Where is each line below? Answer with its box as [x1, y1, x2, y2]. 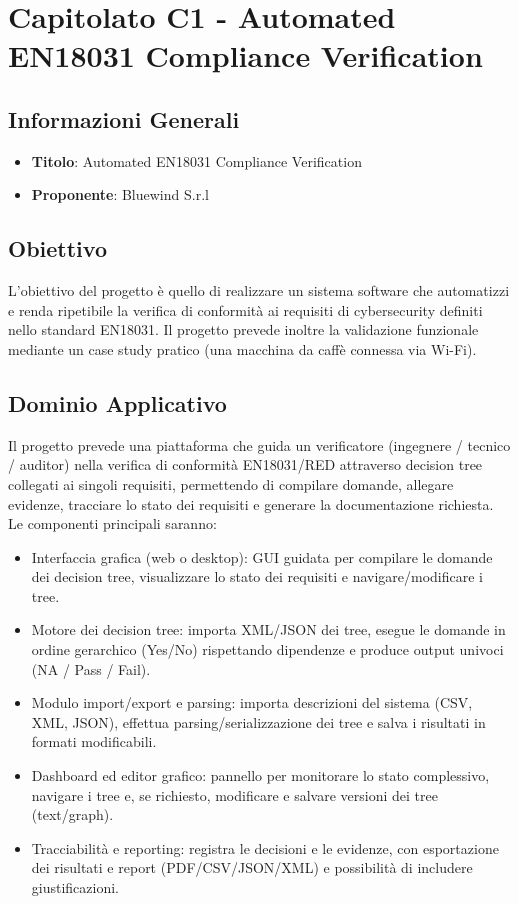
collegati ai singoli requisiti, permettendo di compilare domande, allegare [8, 473, 454, 494]
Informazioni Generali [8, 103, 240, 134]
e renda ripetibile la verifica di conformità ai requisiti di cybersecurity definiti [8, 299, 483, 320]
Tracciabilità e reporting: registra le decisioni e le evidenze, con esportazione [31, 837, 499, 858]
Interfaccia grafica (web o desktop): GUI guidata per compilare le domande [31, 546, 493, 567]
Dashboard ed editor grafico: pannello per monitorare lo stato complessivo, [31, 765, 490, 786]
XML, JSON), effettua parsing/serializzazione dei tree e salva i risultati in [31, 711, 486, 732]
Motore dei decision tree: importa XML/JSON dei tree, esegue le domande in [31, 619, 506, 640]
